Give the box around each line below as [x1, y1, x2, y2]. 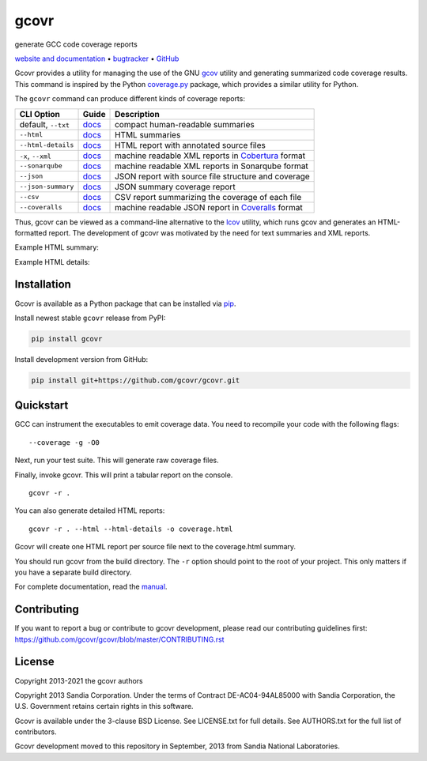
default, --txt [19, 119, 70, 130]
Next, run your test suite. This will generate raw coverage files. [14, 455, 219, 465]
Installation [14, 277, 71, 292]
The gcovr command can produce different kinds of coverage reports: [14, 94, 245, 104]
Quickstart [14, 399, 69, 413]
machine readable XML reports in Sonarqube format [115, 160, 308, 171]
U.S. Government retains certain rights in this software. [14, 702, 194, 711]
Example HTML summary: [14, 243, 99, 252]
